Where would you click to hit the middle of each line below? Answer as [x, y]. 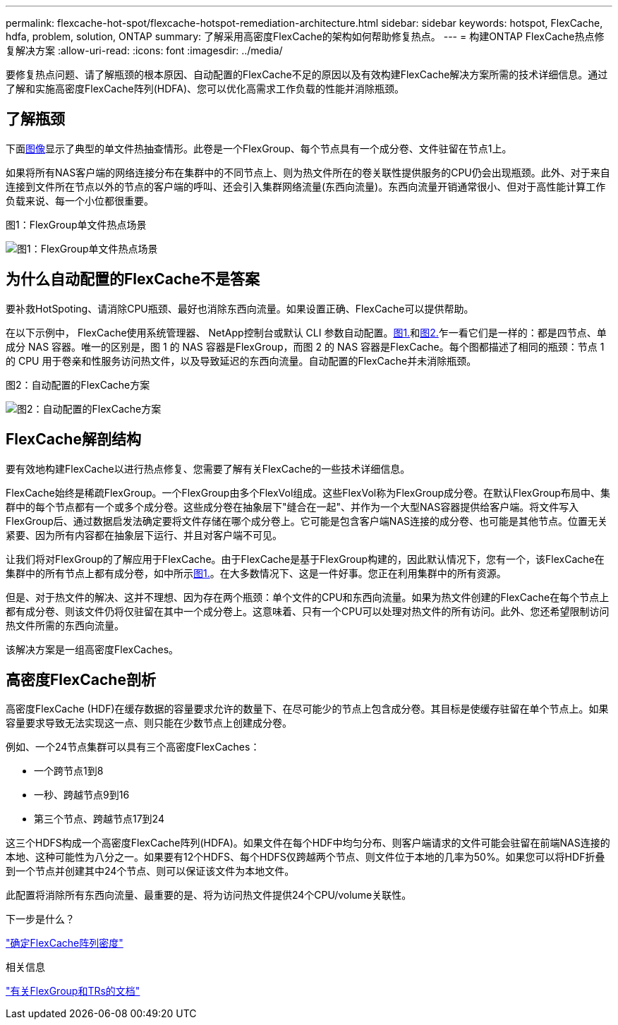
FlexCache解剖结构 [73, 439]
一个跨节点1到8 [69, 771]
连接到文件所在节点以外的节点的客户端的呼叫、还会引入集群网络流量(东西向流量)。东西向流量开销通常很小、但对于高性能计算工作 [306, 186]
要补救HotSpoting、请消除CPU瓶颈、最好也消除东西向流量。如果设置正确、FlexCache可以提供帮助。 [240, 308]
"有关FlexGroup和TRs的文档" [73, 991]
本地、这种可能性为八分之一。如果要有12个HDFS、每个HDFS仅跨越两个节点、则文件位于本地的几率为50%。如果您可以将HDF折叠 [305, 857]
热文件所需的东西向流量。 [65, 625]
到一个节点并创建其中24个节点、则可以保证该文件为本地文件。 [150, 871]
